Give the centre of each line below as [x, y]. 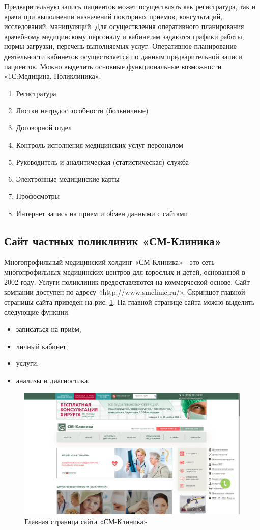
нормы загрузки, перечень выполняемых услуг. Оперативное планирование [121, 46]
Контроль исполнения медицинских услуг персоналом [99, 144]
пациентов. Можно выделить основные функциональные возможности [113, 66]
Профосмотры [38, 196]
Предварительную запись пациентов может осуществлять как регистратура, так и [130, 6]
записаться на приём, [49, 329]
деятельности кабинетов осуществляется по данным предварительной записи [123, 56]
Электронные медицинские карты [68, 179]
